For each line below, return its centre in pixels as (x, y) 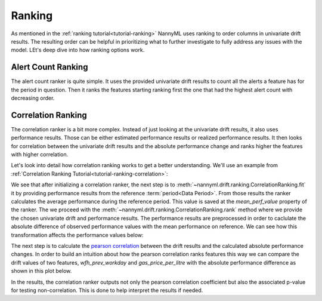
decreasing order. (33, 98)
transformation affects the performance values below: (77, 235)
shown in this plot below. (41, 271)
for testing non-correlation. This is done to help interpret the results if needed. (107, 290)
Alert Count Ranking (49, 67)
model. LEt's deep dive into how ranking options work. (78, 50)
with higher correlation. (40, 155)
